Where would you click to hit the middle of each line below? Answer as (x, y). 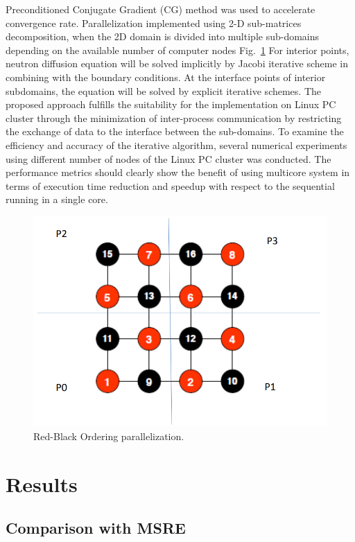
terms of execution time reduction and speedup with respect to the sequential (170, 185)
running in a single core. (57, 199)
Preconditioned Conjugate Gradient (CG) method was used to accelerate (161, 9)
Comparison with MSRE (96, 528)
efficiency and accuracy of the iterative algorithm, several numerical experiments (176, 145)
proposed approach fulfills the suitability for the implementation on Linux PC (171, 104)
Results (42, 483)
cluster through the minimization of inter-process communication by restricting (174, 117)
